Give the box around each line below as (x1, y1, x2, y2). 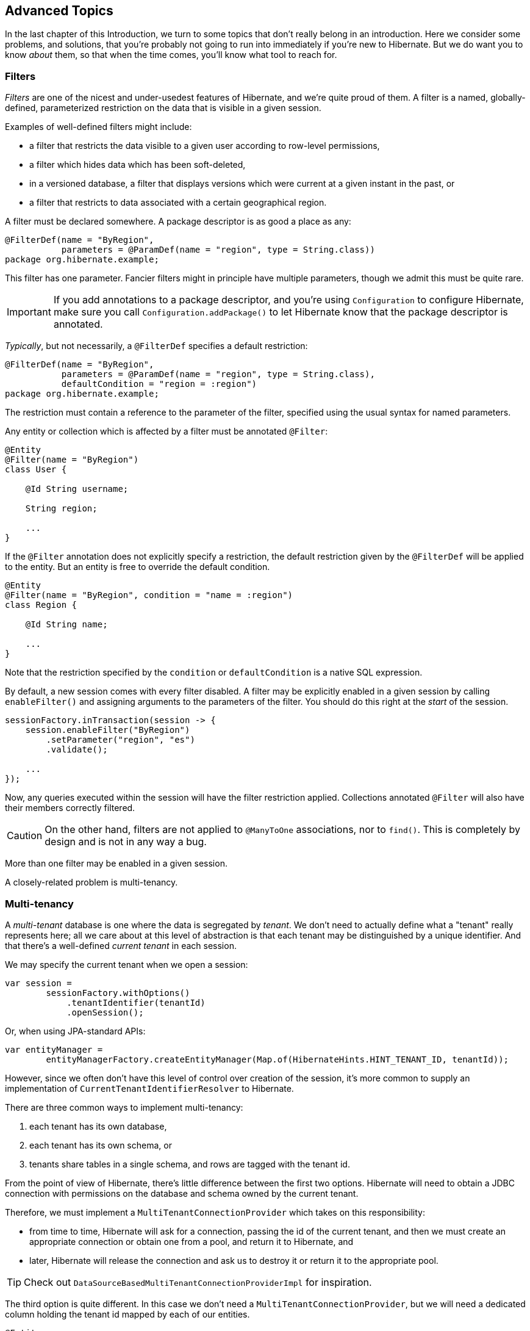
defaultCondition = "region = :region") (61, 379, 257, 389)
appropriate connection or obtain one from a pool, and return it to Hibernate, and (29, 1236, 354, 1247)
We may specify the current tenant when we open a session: (5, 959, 248, 970)
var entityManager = (5, 1044, 103, 1055)
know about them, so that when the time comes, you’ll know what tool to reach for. (5, 49, 337, 60)
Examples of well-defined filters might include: (5, 121, 192, 132)
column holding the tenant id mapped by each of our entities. (5, 1308, 250, 1319)
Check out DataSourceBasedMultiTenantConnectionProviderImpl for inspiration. (24, 1275, 372, 1288)
